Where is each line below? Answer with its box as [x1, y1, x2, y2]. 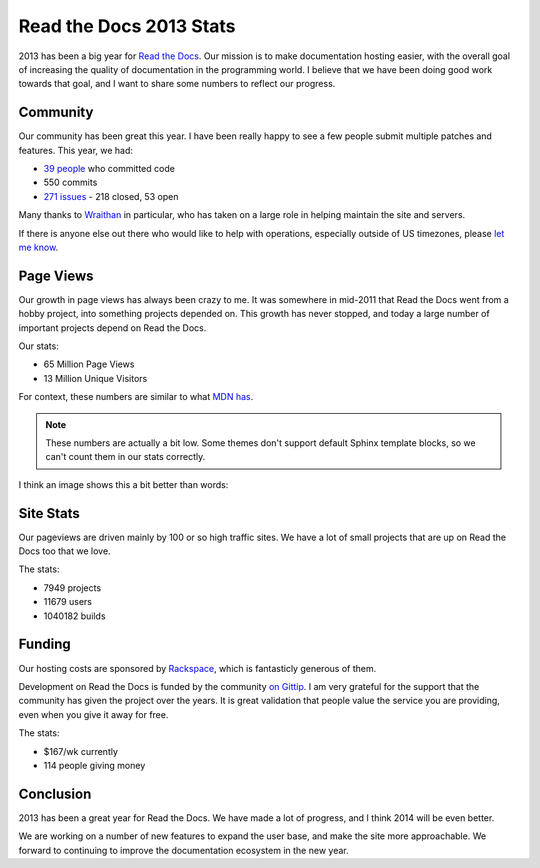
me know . [18, 241, 59, 253]
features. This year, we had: [18, 144, 134, 156]
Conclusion [18, 785, 92, 802]
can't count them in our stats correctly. [45, 451, 206, 463]
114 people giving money [43, 759, 146, 771]
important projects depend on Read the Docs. [18, 321, 207, 334]
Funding [18, 636, 72, 653]
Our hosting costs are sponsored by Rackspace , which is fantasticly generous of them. [18, 662, 377, 674]
